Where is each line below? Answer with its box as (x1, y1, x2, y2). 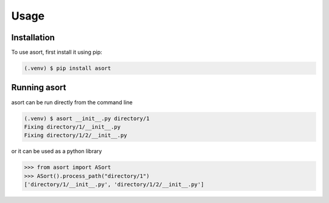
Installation (11, 32, 55, 43)
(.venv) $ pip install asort (24, 65, 111, 72)
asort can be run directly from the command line (11, 98, 133, 106)
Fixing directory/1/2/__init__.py (24, 132, 127, 139)
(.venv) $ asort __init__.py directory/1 (24, 115, 150, 122)
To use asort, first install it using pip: (11, 49, 103, 56)
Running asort (11, 82, 66, 93)
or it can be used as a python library (11, 148, 102, 155)
